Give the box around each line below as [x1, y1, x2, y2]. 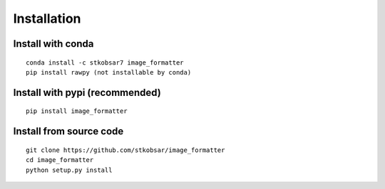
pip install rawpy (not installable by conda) [26, 68, 192, 76]
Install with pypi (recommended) [13, 86, 162, 99]
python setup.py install [26, 166, 113, 174]
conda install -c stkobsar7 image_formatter [26, 58, 185, 67]
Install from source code [13, 125, 124, 138]
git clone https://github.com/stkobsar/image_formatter [26, 146, 225, 154]
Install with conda [13, 38, 94, 50]
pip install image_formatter [26, 107, 128, 115]
